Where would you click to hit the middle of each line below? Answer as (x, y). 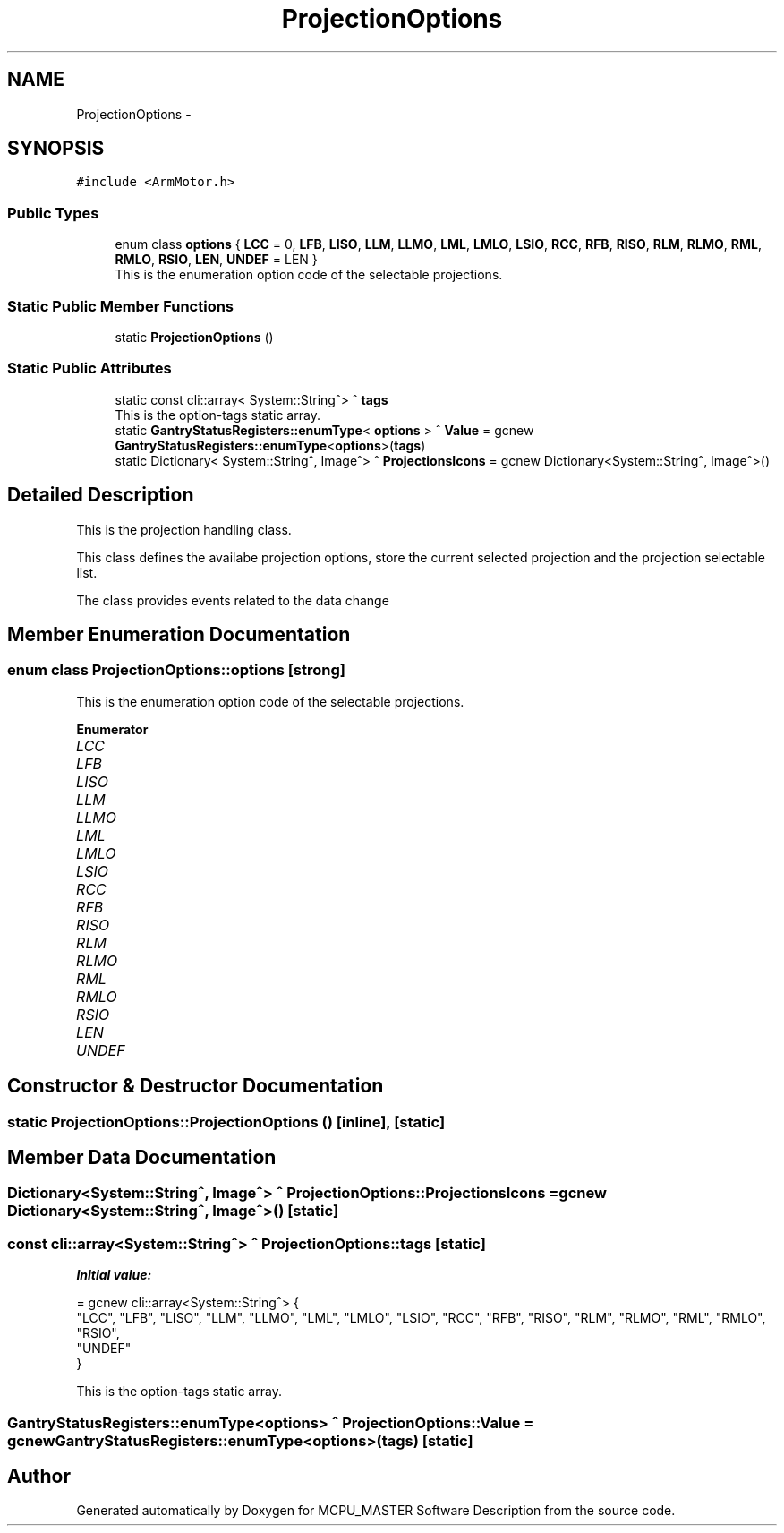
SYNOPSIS (56, 149)
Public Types (53, 213)
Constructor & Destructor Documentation (196, 1086)
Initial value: (114, 1275)
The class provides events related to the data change (233, 600)
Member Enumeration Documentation (179, 634)
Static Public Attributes (89, 368)
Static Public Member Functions (121, 306)
